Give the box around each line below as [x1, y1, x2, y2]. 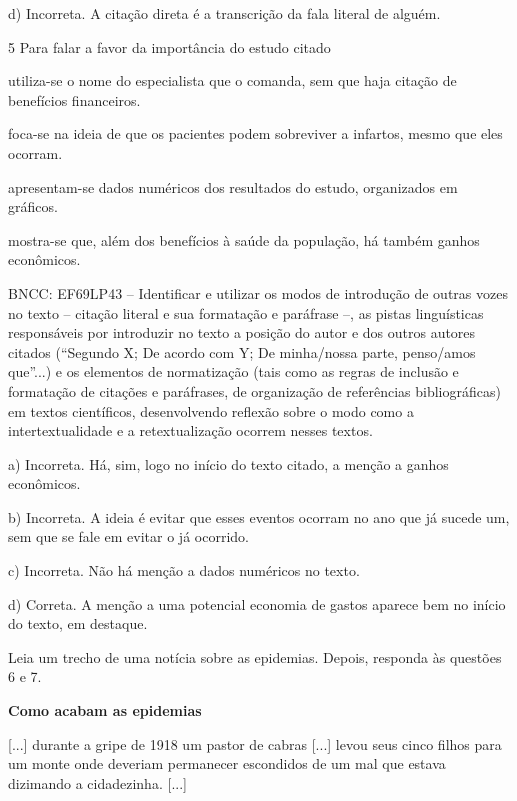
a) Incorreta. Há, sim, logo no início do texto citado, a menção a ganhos [8, 453, 449, 474]
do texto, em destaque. [8, 613, 148, 634]
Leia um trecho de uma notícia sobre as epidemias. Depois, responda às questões [8, 646, 502, 667]
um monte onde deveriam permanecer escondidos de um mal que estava [8, 753, 446, 774]
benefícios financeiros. [8, 89, 141, 110]
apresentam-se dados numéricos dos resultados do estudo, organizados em [8, 176, 458, 197]
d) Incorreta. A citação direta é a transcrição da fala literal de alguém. [8, 3, 441, 23]
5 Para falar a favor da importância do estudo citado [8, 36, 331, 57]
